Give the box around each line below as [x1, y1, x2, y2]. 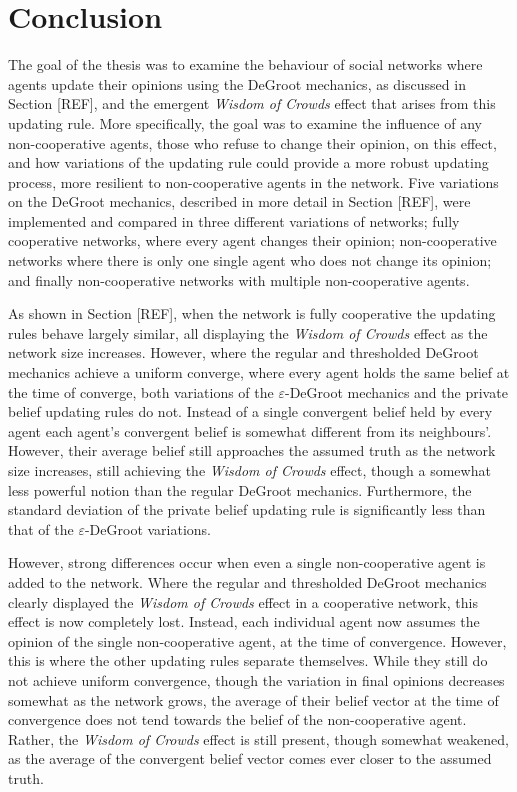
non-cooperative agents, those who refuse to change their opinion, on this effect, [8, 132, 497, 153]
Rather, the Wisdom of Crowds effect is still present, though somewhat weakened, [8, 728, 509, 749]
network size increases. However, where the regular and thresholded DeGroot [8, 342, 479, 363]
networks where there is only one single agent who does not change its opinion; [8, 250, 492, 271]
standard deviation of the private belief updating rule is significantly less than [8, 499, 486, 520]
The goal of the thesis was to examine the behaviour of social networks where [8, 54, 483, 75]
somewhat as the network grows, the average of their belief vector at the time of [8, 689, 499, 710]
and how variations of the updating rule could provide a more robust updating [8, 152, 489, 173]
